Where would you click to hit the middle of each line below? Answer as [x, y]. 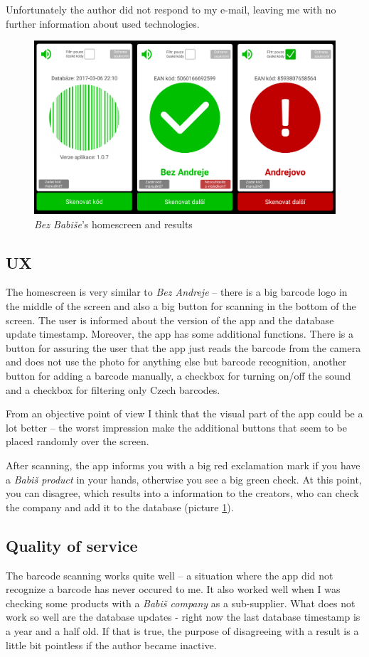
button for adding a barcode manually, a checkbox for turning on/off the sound [178, 376]
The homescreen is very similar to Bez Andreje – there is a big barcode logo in [177, 292]
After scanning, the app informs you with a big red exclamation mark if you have [183, 465]
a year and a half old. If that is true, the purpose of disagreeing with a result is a [182, 630]
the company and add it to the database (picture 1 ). [120, 507]
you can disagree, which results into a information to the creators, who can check [182, 493]
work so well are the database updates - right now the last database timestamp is [183, 617]
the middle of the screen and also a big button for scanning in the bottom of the [181, 306]
